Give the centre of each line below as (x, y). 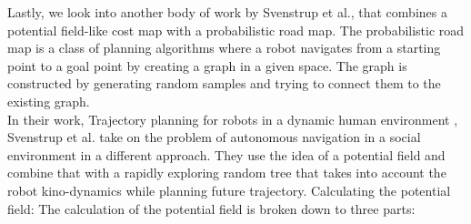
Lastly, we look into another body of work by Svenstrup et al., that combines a (227, 12)
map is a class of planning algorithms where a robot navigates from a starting (224, 48)
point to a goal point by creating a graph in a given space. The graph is (207, 65)
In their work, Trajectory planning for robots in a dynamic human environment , (233, 119)
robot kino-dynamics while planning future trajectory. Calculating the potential (229, 190)
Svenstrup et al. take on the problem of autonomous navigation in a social (214, 137)
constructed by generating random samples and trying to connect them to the (224, 83)
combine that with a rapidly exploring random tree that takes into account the (227, 173)
